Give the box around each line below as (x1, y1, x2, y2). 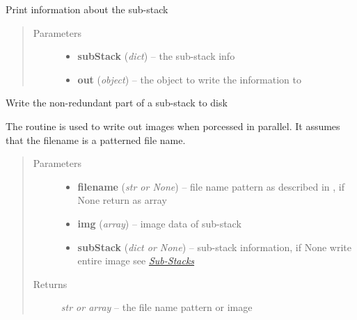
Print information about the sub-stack (6, 2, 168, 16)
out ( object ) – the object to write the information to (77, 72, 301, 86)
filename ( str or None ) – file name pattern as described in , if (77, 179, 344, 193)
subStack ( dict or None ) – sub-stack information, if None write (77, 239, 351, 254)
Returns (33, 276, 68, 291)
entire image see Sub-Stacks (77, 253, 195, 268)
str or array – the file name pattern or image (61, 300, 253, 314)
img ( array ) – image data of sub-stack (77, 216, 241, 230)
